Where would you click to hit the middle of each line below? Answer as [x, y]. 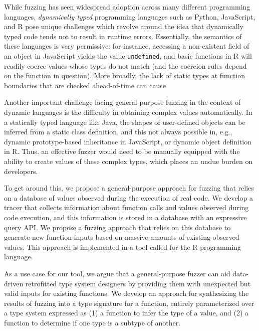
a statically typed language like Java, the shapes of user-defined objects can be [125, 122]
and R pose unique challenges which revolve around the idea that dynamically [124, 26]
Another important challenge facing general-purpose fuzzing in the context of [122, 102]
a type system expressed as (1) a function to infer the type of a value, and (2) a [126, 313]
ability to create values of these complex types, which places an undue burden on [128, 161]
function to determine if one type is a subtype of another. [92, 322]
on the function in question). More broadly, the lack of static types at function [125, 75]
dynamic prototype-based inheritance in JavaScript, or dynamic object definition [128, 141]
